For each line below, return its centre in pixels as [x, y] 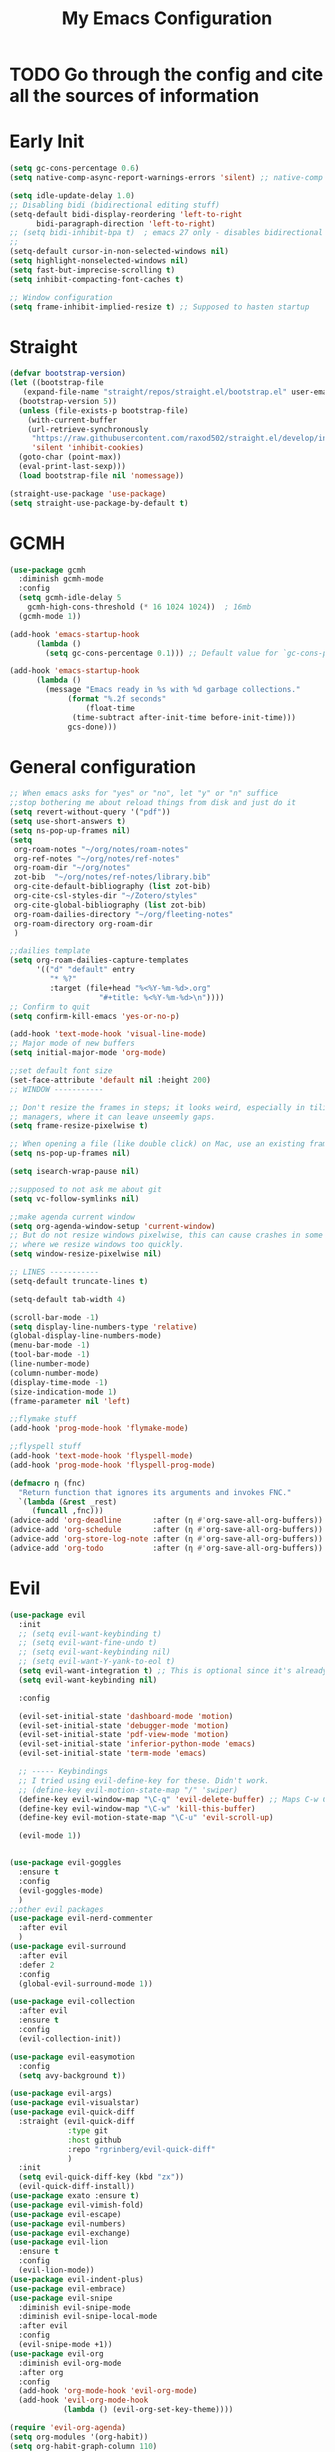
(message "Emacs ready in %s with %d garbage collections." [173, 690]
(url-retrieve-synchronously [88, 429]
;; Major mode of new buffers [72, 1043]
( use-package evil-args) [61, 2093]
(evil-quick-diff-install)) [77, 2187]
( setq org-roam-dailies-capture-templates [99, 960]
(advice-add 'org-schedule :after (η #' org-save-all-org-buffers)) [166, 1530]
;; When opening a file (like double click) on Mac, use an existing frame [170, 1144]
